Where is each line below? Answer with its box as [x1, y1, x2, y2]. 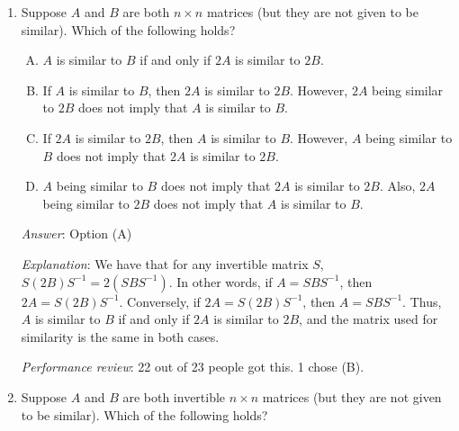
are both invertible [122, 387, 226, 406]
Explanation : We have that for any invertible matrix [21, 254, 309, 273]
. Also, [379, 176, 416, 195]
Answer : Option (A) [21, 224, 132, 243]
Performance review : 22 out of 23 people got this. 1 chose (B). [21, 357, 364, 376]
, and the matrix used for [299, 310, 438, 328]
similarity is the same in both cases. [21, 327, 220, 346]
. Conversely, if [119, 292, 201, 310]
